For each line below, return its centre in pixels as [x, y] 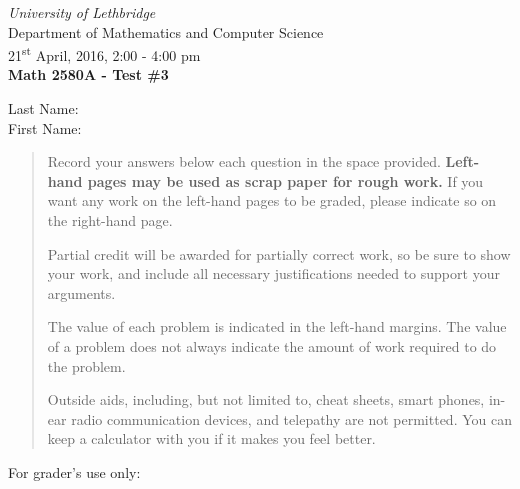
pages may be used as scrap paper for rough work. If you [285, 180]
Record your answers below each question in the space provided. [244, 161]
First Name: [45, 127]
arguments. [81, 292]
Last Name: [43, 108]
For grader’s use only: [74, 471]
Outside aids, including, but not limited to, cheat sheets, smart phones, [266, 399]
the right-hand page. [110, 220]
